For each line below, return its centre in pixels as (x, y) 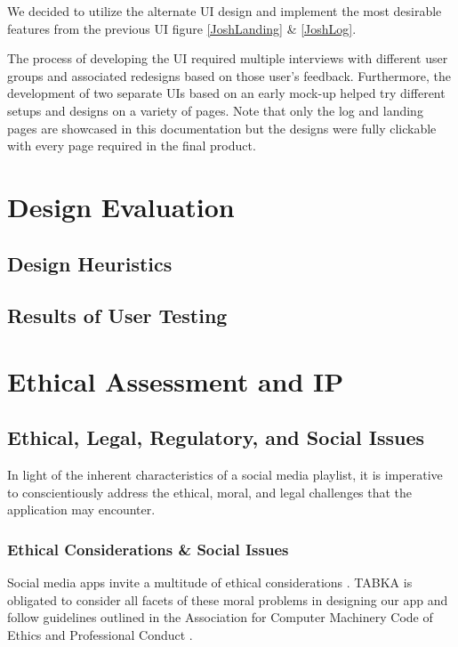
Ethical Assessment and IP (176, 380)
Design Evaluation (121, 206)
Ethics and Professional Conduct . (100, 635)
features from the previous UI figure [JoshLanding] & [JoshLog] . (182, 28)
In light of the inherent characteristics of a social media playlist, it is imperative (225, 475)
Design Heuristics (90, 263)
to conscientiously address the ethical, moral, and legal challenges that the (210, 492)
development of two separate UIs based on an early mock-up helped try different (226, 93)
